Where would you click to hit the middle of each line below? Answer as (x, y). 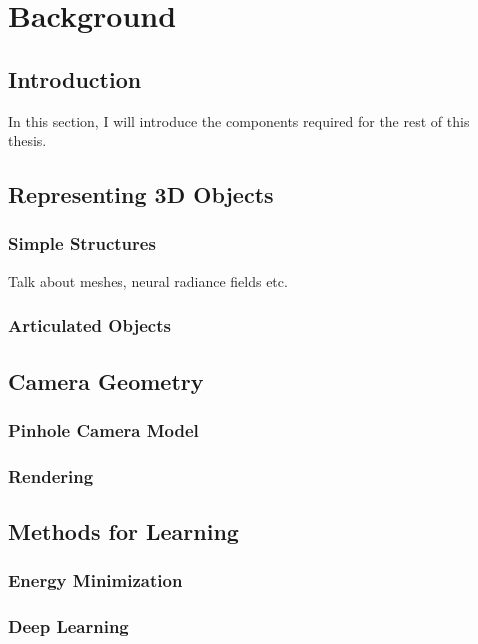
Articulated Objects (89, 325)
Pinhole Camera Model (103, 429)
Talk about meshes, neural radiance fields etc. (148, 280)
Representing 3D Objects (141, 194)
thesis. (27, 140)
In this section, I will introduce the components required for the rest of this (239, 120)
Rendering (51, 475)
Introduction (75, 78)
